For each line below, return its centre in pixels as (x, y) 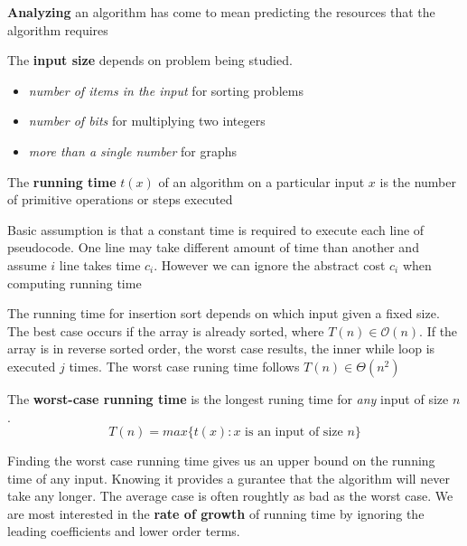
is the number (418, 181)
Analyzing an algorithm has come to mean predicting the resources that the (221, 12)
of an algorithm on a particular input (262, 181)
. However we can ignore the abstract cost (270, 264)
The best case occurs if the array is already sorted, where (166, 330)
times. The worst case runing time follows (184, 366)
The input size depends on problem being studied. (150, 60)
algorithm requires (58, 29)
